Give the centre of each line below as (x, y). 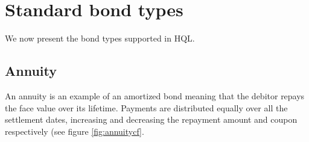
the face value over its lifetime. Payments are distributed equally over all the (146, 107)
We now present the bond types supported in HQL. (100, 38)
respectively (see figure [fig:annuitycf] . (75, 131)
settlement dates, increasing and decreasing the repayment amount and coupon (151, 119)
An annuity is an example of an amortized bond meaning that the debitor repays (155, 95)
